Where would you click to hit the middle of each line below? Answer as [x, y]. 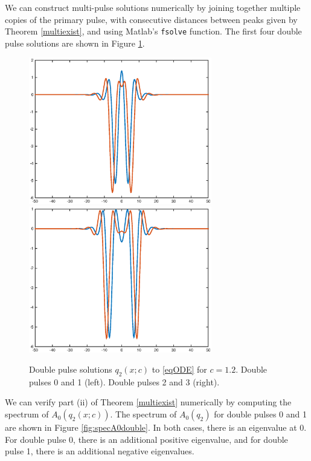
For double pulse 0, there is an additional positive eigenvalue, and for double [146, 439]
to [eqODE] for [179, 369]
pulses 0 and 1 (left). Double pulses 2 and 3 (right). [124, 381]
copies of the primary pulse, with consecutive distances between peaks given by [151, 19]
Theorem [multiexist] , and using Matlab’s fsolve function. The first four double [153, 31]
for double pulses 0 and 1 [261, 414]
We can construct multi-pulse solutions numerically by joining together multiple [153, 7]
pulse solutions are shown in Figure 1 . [75, 43]
